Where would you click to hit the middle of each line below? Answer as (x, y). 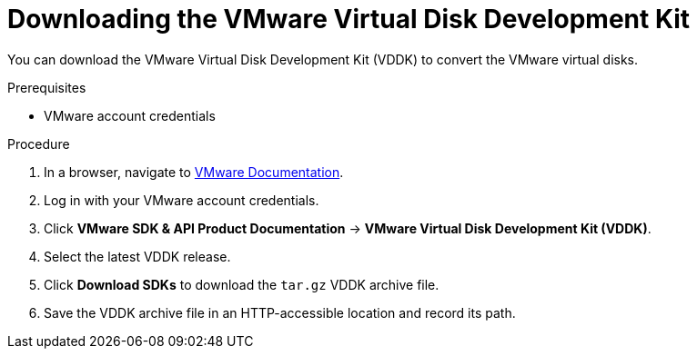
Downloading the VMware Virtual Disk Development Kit (349, 19)
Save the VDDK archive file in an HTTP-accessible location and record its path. (280, 312)
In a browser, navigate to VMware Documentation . (194, 172)
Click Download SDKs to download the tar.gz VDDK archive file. (242, 284)
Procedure (39, 143)
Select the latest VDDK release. (137, 256)
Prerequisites (47, 87)
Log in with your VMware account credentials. (182, 200)
